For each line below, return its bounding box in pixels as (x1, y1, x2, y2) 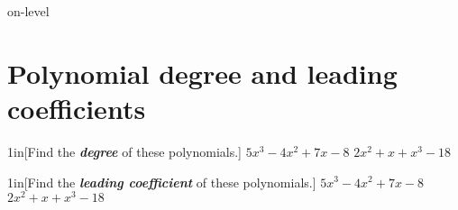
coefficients (7, 89, 146, 126)
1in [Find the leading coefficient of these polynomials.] (7, 172, 316, 191)
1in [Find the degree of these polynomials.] (7, 142, 243, 160)
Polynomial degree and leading (7, 54, 398, 91)
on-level (7, 2, 50, 20)
